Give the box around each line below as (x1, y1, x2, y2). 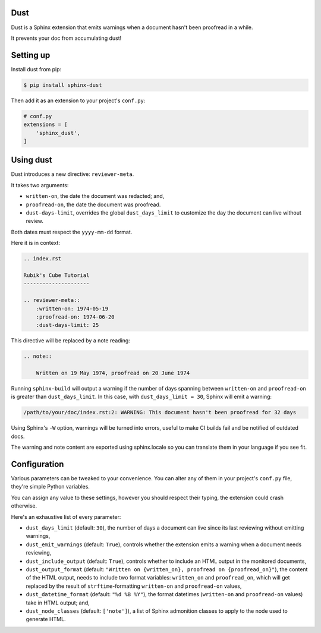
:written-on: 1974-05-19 (36, 305, 109, 312)
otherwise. (11, 502, 37, 509)
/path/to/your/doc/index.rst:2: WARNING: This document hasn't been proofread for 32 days (23, 409, 297, 416)
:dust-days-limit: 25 (36, 322, 99, 329)
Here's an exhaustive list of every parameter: (11, 513, 121, 520)
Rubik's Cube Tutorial (23, 272, 90, 279)
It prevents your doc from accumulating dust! (11, 34, 122, 42)
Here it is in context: (11, 240, 61, 247)
